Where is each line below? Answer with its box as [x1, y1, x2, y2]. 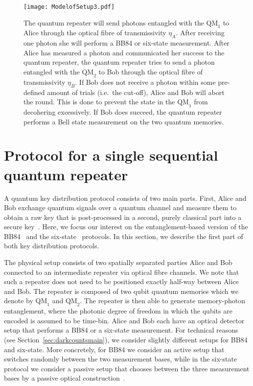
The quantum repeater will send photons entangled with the [23, 17, 204, 27]
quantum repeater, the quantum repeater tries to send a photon [23, 57, 215, 67]
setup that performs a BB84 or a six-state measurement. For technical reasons [4, 325, 238, 335]
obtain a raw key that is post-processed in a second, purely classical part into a [4, 212, 242, 222]
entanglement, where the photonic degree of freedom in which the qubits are [4, 306, 232, 316]
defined [23, 87, 45, 97]
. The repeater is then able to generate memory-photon [80, 295, 246, 306]
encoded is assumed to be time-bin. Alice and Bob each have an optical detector [4, 315, 245, 325]
